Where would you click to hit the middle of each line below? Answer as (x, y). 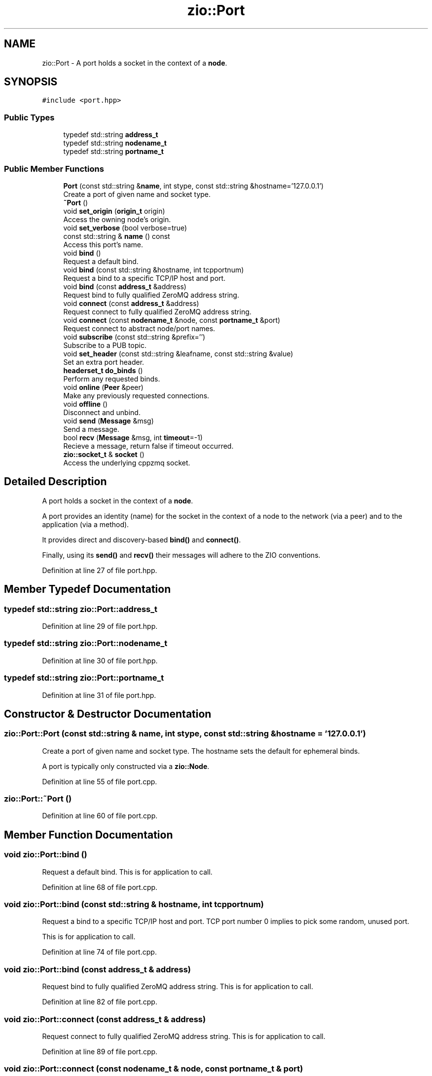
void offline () (86, 404)
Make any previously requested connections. (136, 395)
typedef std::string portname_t (113, 152)
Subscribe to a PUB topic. (105, 345)
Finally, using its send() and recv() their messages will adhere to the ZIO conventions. (181, 555)
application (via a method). (86, 524)
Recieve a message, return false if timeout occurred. (148, 446)
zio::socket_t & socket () (104, 454)
